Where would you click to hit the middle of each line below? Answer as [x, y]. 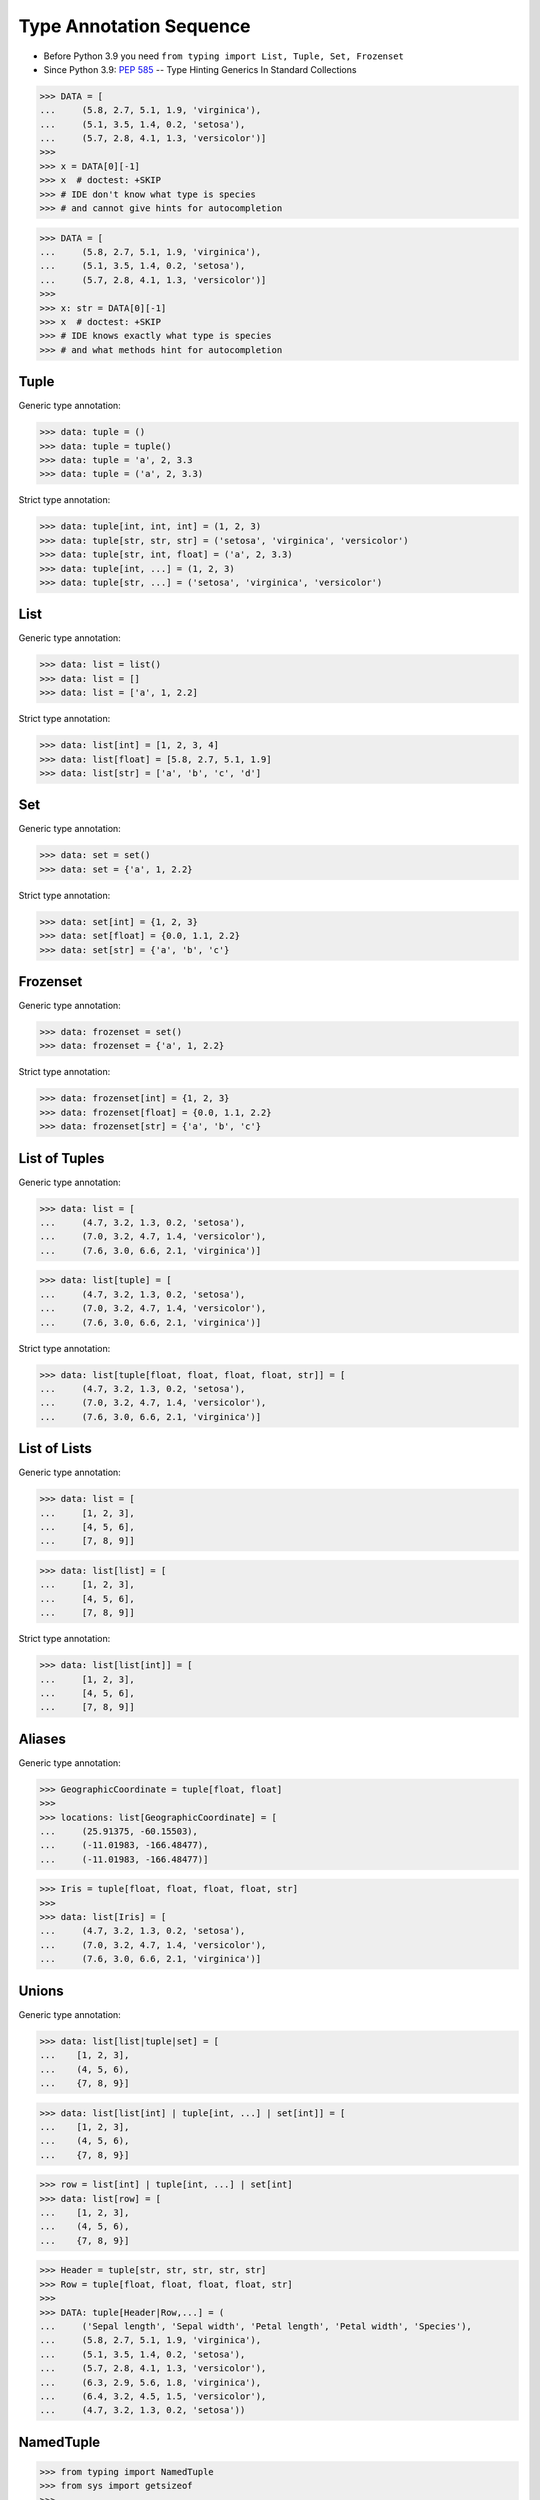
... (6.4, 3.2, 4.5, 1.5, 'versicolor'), [153, 2396]
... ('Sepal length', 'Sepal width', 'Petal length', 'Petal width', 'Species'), [255, 2326]
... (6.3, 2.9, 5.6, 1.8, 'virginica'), [150, 2382]
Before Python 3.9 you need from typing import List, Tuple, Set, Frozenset [224, 56]
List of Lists [55, 1448]
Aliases [42, 1738]
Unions [41, 1990]
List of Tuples [61, 1158]
